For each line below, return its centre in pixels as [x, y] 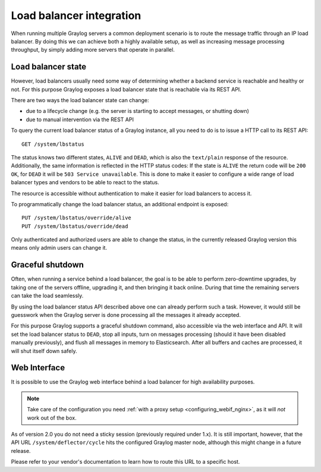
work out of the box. [52, 418]
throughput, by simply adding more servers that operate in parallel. [93, 50]
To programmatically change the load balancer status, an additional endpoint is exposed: [120, 204]
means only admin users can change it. [59, 248]
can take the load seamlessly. [47, 296]
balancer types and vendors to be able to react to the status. [85, 182]
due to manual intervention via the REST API [80, 119]
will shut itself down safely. [44, 351]
